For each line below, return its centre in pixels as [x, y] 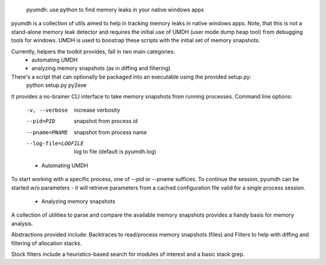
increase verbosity [97, 110]
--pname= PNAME [47, 132]
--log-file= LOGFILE [55, 144]
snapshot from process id [106, 121]
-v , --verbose [47, 110]
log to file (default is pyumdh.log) [115, 152]
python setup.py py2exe [56, 85]
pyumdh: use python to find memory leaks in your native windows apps [115, 10]
